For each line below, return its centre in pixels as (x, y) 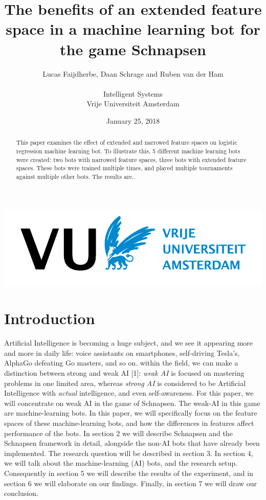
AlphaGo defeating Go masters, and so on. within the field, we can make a (121, 363)
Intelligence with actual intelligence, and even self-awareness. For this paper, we (129, 393)
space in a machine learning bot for (133, 29)
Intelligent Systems (133, 93)
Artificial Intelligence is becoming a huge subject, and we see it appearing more (129, 343)
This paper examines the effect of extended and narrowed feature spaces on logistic (127, 142)
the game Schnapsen (133, 49)
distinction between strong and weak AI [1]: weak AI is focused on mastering (124, 373)
